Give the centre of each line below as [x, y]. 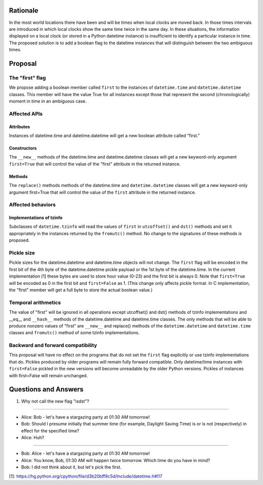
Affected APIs [26, 114]
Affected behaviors [32, 205]
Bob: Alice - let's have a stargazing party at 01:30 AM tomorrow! [86, 453]
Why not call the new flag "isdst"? [55, 401]
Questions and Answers [46, 390]
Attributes [19, 126]
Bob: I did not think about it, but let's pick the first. [71, 467]
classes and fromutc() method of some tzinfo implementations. [74, 333]
